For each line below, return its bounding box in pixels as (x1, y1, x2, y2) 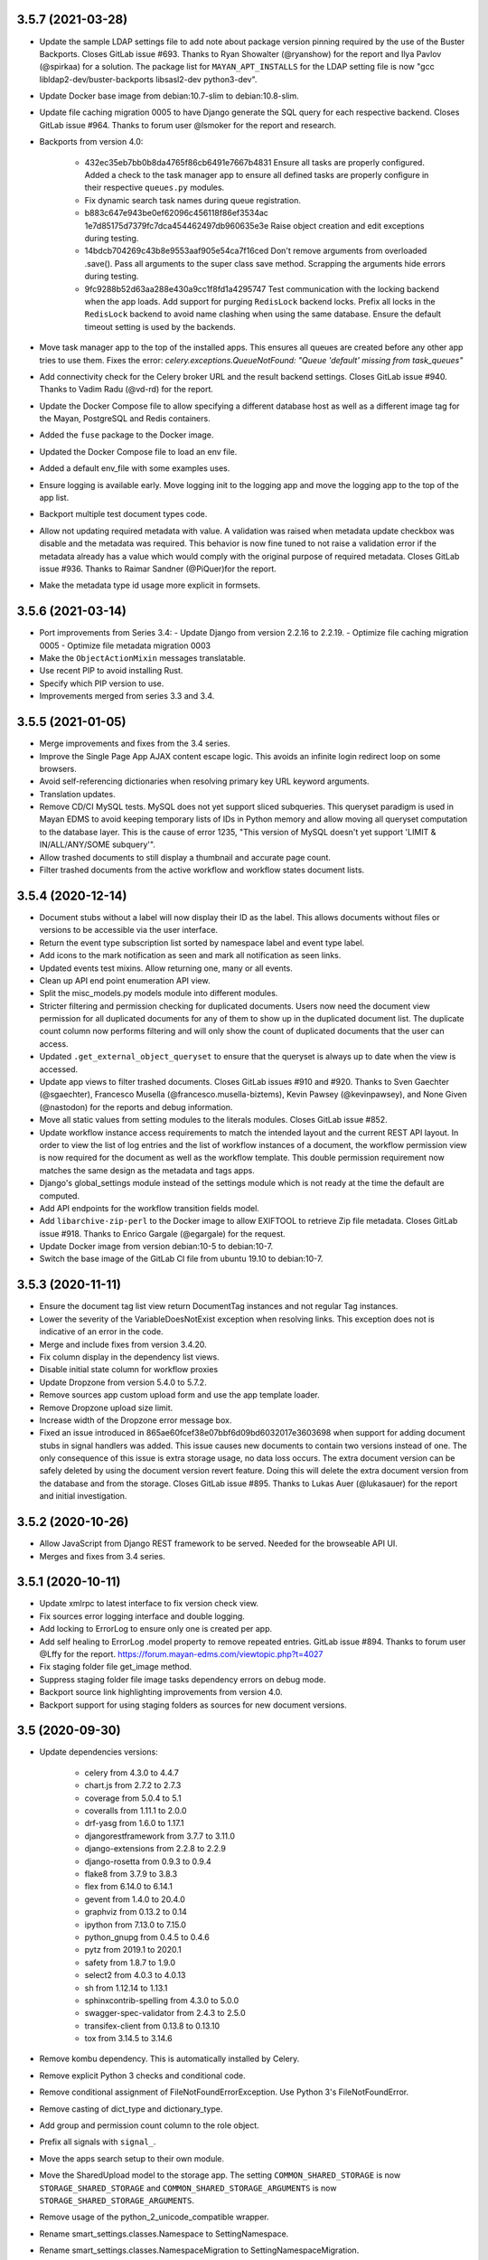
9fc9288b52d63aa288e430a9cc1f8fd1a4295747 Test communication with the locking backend (84, 283, 440, 294)
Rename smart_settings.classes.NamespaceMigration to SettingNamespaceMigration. (39, 2245, 360, 2255)
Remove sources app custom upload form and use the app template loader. (39, 1389, 320, 1400)
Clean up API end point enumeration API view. (39, 975, 211, 985)
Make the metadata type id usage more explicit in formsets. (39, 579, 261, 591)
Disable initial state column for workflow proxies (39, 1364, 219, 1375)
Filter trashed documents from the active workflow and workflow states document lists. (39, 864, 365, 876)
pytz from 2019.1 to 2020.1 (84, 1945, 182, 1955)
